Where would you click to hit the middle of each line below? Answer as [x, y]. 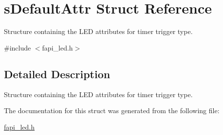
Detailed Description [57, 74]
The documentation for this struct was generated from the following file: [112, 110]
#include [18, 47]
